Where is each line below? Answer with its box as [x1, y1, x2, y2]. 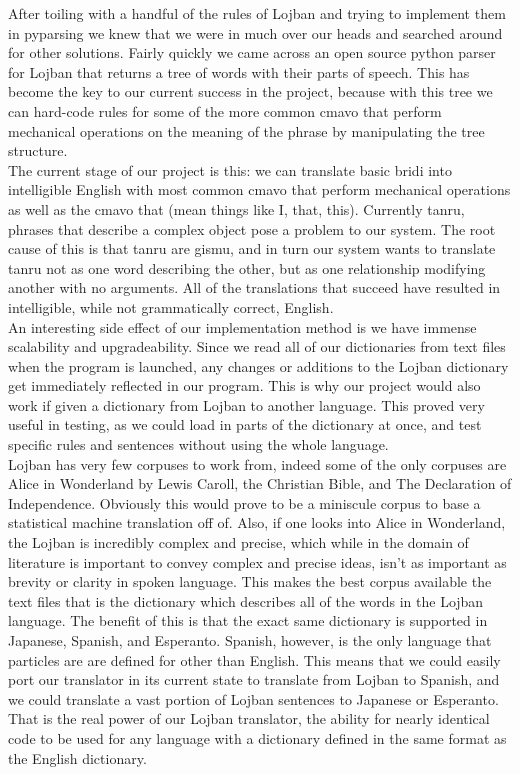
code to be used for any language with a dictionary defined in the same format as [8, 727, 507, 748]
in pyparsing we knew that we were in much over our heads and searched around [8, 22, 503, 43]
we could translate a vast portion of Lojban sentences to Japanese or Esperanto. [8, 688, 499, 709]
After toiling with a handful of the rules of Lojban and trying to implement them [8, 3, 506, 23]
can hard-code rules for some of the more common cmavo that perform [8, 100, 442, 121]
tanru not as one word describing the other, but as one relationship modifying [8, 257, 486, 278]
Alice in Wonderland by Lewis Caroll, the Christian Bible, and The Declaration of [8, 473, 512, 494]
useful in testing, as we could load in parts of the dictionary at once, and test [8, 414, 482, 435]
